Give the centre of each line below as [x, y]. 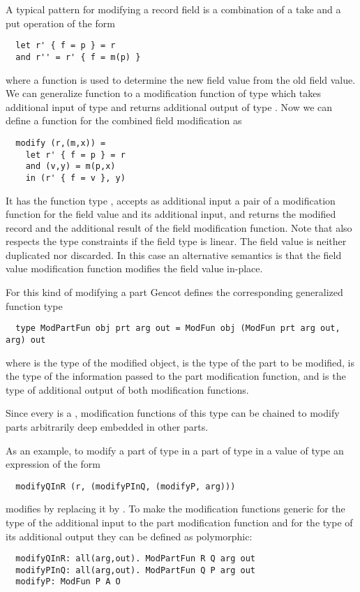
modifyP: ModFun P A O [68, 582]
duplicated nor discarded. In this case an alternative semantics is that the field [174, 254]
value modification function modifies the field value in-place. [134, 268]
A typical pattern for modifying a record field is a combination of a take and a [173, 9]
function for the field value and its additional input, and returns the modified [171, 214]
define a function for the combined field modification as [124, 120]
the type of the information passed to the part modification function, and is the [176, 376]
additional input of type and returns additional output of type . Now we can [169, 106]
